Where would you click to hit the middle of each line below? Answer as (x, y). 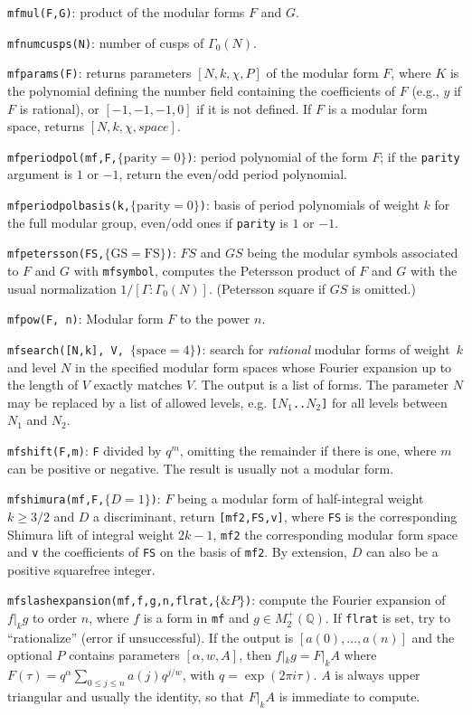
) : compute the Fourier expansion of (345, 600)
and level (32, 367)
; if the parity (420, 156)
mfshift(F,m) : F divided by (85, 450)
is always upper (378, 675)
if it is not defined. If (254, 108)
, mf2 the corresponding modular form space (335, 534)
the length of (43, 385)
